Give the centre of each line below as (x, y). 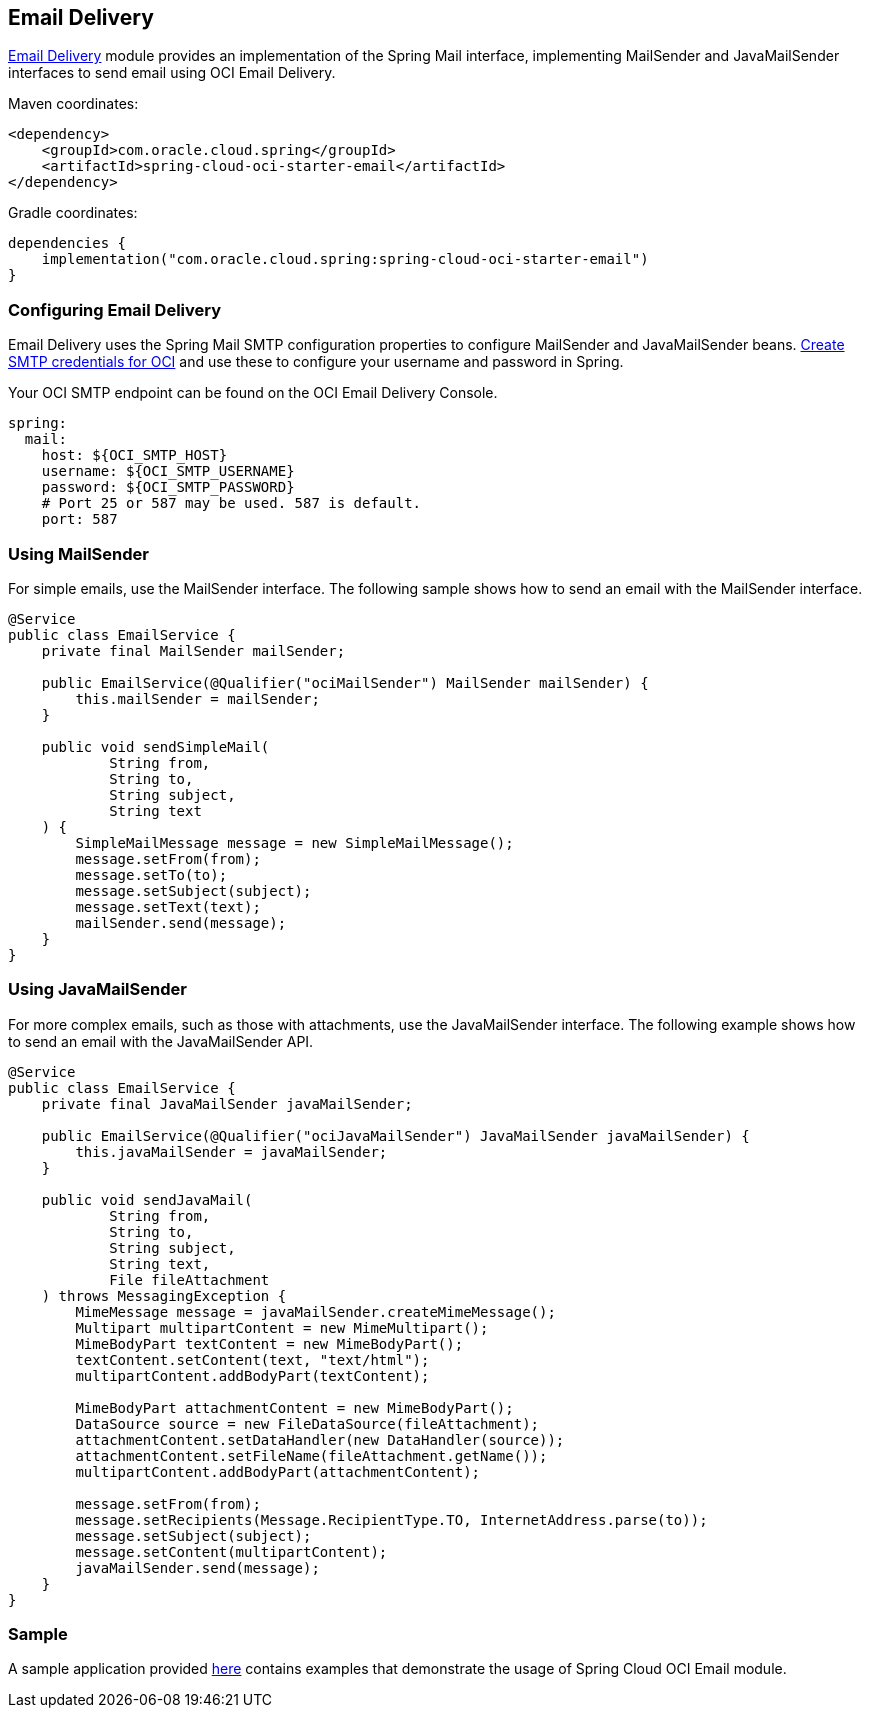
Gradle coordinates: (73, 213)
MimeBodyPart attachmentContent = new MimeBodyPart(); (294, 1407)
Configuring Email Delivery (115, 309)
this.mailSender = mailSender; (197, 698)
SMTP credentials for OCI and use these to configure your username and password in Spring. (316, 362)
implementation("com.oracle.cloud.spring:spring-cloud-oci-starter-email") (345, 259)
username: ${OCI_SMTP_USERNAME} (168, 471)
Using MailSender (78, 553)
